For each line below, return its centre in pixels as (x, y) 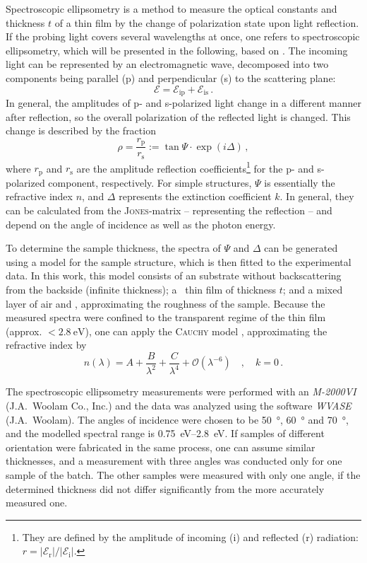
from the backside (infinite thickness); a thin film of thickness (141, 289)
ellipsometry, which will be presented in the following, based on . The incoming (177, 50)
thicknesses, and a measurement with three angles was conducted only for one (174, 461)
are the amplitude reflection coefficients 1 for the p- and (195, 167)
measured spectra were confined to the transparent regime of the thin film (166, 317)
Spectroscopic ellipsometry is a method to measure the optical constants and (172, 8)
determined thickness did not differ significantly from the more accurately (165, 488)
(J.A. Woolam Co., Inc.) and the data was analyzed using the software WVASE (179, 405)
